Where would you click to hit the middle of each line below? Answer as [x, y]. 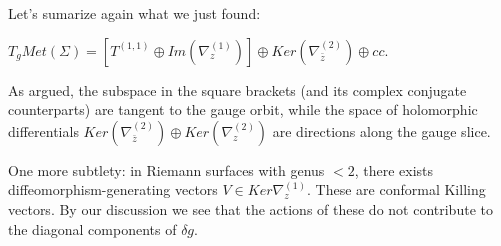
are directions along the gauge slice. [381, 130]
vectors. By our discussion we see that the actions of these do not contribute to [250, 208]
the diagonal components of [92, 228]
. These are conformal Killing [396, 189]
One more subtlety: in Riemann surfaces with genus [166, 169]
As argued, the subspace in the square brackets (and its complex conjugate [237, 89]
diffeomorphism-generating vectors [113, 189]
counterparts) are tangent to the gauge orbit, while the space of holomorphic [243, 109]
